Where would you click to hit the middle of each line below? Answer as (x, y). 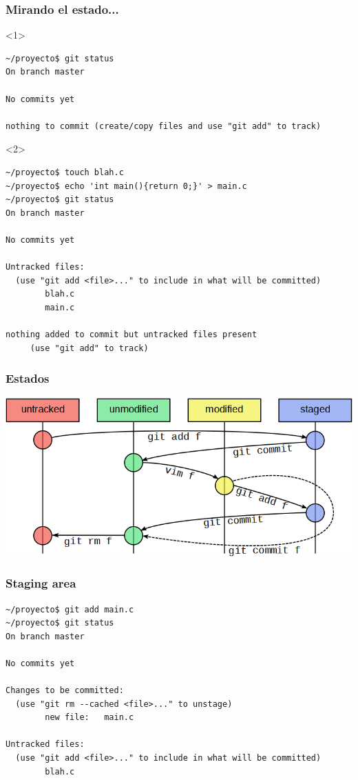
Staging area (41, 583)
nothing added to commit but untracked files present (131, 335)
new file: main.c (89, 718)
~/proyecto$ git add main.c (70, 609)
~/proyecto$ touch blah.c (65, 172)
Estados (28, 378)
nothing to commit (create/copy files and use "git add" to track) (164, 126)
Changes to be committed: (65, 691)
